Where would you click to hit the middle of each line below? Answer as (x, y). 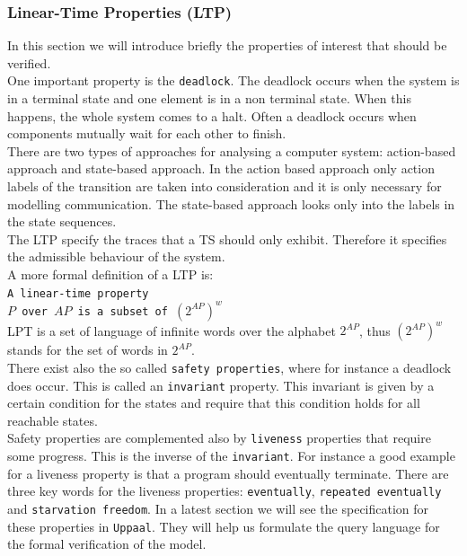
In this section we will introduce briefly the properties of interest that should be (227, 45)
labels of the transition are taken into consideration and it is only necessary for (225, 186)
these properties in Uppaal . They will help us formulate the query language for (224, 526)
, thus (374, 330)
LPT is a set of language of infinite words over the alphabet (172, 330)
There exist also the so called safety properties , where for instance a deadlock (229, 367)
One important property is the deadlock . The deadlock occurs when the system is (233, 80)
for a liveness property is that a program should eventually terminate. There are (228, 473)
